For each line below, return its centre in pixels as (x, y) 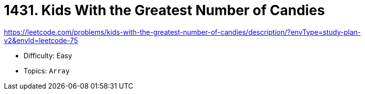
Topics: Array (47, 70)
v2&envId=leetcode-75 (41, 40)
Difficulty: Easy (48, 55)
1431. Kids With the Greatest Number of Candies (165, 10)
